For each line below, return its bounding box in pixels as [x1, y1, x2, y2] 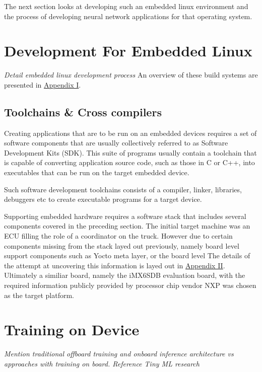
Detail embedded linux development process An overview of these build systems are [4, 69, 258, 80]
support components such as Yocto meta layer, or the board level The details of [4, 250, 250, 261]
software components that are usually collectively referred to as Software [4, 137, 228, 148]
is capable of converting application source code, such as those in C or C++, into [4, 157, 255, 168]
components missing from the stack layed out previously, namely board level [4, 240, 239, 251]
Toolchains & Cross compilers [4, 104, 162, 119]
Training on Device [4, 319, 140, 340]
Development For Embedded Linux [4, 40, 252, 61]
